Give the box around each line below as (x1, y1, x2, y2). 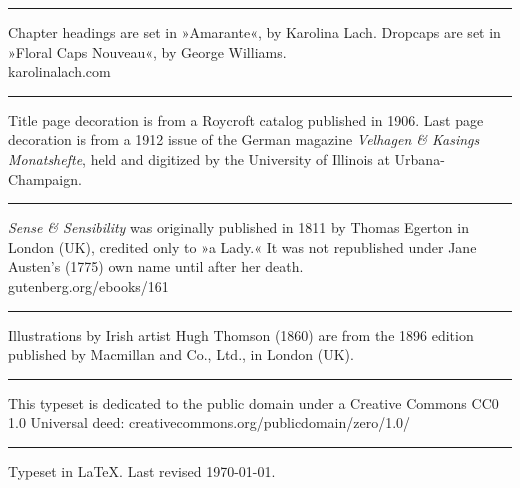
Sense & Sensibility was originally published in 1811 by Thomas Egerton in (8, 217, 469, 238)
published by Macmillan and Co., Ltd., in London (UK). (8, 344, 354, 365)
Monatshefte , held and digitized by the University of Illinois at (8, 148, 390, 169)
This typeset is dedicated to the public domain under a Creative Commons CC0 (8, 392, 499, 413)
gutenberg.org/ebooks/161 (8, 275, 169, 296)
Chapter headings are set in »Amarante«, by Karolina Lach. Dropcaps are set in (8, 22, 501, 42)
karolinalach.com (8, 61, 111, 82)
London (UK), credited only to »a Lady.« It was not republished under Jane (8, 236, 477, 257)
